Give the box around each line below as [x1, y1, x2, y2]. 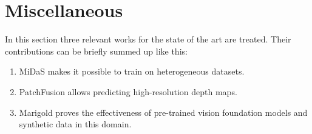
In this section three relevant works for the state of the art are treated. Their [5, 33, 291, 45]
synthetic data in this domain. [19, 118, 132, 130]
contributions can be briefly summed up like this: [5, 44, 188, 57]
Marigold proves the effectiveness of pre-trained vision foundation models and [19, 106, 308, 118]
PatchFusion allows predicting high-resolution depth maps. [19, 85, 237, 98]
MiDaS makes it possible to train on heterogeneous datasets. [19, 65, 245, 78]
